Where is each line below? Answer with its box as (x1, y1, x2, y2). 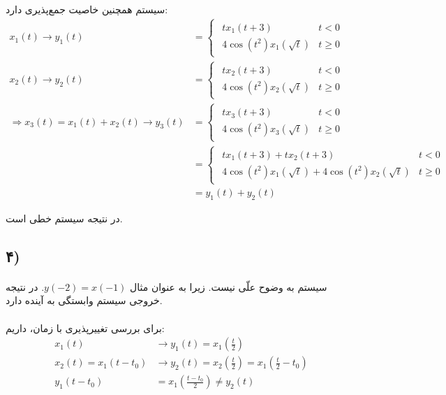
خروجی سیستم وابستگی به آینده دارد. (6, 293, 163, 308)
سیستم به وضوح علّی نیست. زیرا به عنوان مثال (130, 279, 327, 294)
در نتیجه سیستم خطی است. (6, 210, 123, 225)
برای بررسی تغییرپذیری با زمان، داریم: (6, 320, 165, 335)
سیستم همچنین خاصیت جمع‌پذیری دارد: (6, 2, 168, 16)
